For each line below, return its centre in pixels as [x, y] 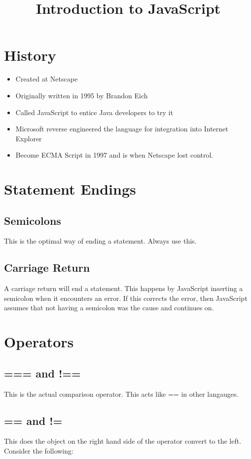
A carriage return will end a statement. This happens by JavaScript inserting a [124, 288]
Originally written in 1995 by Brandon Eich [82, 95]
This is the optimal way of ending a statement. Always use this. [100, 241]
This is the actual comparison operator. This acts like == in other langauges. [121, 394]
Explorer [29, 138]
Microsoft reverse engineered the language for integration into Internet [122, 129]
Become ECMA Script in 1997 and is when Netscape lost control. [114, 155]
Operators [39, 342]
